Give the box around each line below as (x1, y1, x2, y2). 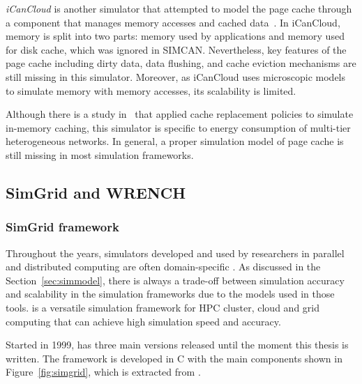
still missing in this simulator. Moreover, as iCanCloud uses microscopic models (6, 69, 346, 84)
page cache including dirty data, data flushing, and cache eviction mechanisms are (6, 56, 356, 70)
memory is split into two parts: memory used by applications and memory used (6, 29, 345, 43)
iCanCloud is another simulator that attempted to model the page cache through (6, 1, 352, 15)
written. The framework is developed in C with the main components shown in (6, 351, 342, 365)
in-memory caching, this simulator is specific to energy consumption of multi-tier (6, 120, 351, 135)
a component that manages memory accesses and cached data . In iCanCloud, (6, 15, 340, 29)
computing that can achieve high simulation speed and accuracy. (6, 314, 281, 328)
